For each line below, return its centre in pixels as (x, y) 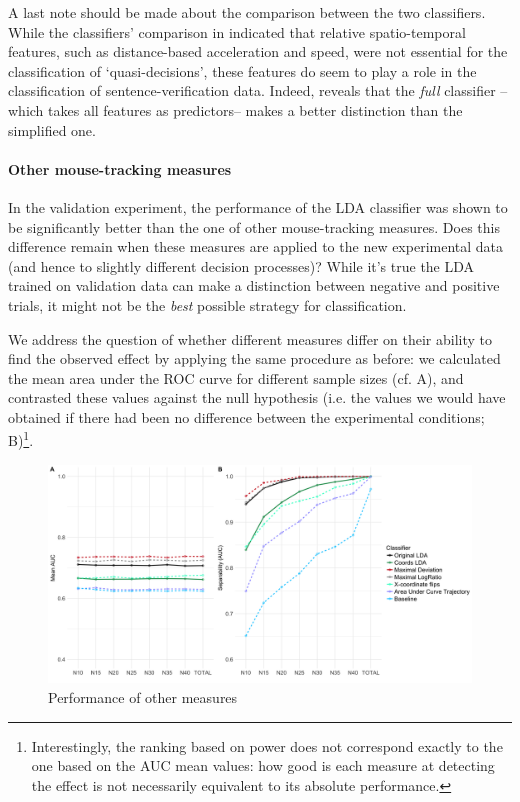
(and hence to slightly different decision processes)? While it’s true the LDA (241, 265)
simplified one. (52, 129)
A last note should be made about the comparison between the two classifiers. (247, 12)
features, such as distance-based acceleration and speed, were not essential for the (258, 51)
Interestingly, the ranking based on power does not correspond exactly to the (267, 745)
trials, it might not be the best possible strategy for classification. (207, 304)
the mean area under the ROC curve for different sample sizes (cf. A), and (236, 377)
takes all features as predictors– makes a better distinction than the (255, 109)
